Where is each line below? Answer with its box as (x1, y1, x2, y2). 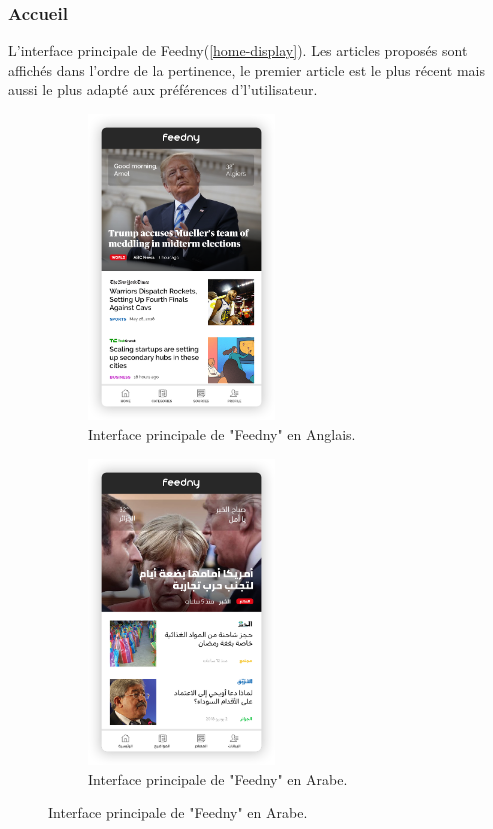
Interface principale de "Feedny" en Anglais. (88, 424, 356, 445)
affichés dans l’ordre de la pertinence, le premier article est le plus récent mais (8, 59, 485, 80)
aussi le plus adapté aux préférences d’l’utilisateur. (8, 79, 318, 100)
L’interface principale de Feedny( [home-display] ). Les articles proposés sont (8, 40, 468, 61)
